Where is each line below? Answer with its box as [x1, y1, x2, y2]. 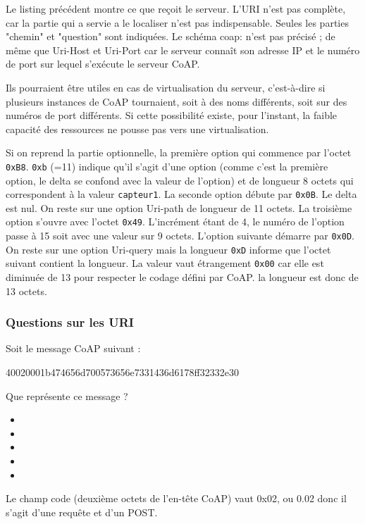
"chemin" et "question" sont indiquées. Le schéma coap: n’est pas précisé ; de [6, 29, 335, 44]
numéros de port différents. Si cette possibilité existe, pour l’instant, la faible [6, 108, 338, 123]
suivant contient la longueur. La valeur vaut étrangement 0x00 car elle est [6, 256, 324, 270]
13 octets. [6, 283, 47, 298]
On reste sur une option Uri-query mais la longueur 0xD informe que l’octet [6, 242, 331, 256]
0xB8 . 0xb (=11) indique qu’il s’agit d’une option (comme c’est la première [6, 158, 328, 173]
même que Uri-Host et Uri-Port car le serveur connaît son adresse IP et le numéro [6, 42, 360, 57]
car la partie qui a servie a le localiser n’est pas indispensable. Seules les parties [6, 15, 349, 30]
